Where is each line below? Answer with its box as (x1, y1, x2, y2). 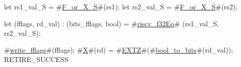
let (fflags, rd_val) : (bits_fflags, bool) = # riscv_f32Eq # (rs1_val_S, (4, 18, 219, 28)
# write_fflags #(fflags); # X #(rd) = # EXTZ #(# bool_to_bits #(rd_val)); (4, 44, 233, 55)
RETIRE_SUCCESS (4, 54, 68, 65)
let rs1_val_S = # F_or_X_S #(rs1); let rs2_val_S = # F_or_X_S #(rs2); (4, 1, 238, 11)
